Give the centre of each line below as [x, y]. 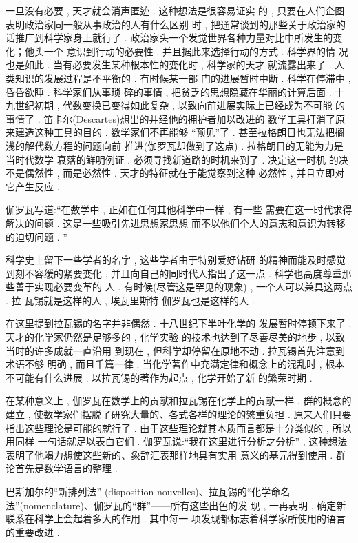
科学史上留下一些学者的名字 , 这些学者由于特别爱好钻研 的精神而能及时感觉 [176, 260]
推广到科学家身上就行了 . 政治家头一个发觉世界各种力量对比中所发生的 [174, 38]
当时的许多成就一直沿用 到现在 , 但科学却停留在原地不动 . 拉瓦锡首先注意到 [176, 350]
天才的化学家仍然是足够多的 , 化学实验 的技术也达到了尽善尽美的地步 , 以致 [176, 337]
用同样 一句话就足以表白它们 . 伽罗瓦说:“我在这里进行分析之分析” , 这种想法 [177, 441]
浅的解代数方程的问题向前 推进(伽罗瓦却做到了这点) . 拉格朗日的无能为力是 [175, 145]
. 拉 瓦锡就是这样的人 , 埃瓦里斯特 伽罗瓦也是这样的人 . [130, 300]
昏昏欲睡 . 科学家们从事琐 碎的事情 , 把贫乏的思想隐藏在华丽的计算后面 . [169, 91]
